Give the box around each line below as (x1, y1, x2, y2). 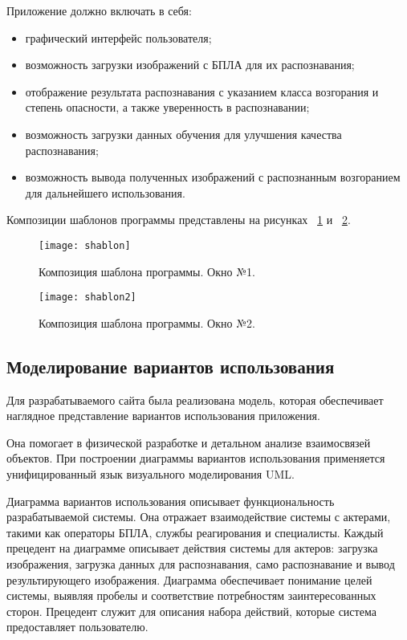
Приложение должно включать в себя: (6, 2, 192, 18)
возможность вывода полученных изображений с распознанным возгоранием (25, 169, 401, 185)
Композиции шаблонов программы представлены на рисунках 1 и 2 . (6, 211, 351, 228)
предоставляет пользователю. (6, 618, 149, 635)
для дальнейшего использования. (25, 184, 185, 201)
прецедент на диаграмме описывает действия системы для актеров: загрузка (6, 540, 378, 556)
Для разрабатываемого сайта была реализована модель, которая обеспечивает (6, 391, 384, 408)
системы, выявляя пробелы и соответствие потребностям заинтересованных (6, 587, 376, 604)
